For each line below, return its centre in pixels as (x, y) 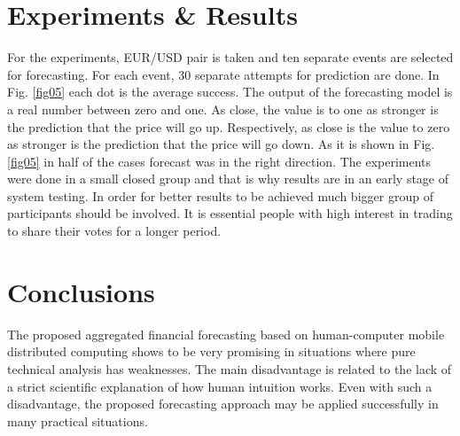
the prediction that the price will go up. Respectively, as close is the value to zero (229, 126)
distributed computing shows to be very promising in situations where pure (211, 351)
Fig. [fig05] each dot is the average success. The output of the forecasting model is (230, 92)
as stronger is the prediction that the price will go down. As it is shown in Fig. (221, 144)
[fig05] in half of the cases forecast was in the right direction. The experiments (219, 161)
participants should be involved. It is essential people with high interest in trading (230, 213)
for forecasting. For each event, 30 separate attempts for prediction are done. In (223, 74)
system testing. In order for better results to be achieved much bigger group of (220, 195)
